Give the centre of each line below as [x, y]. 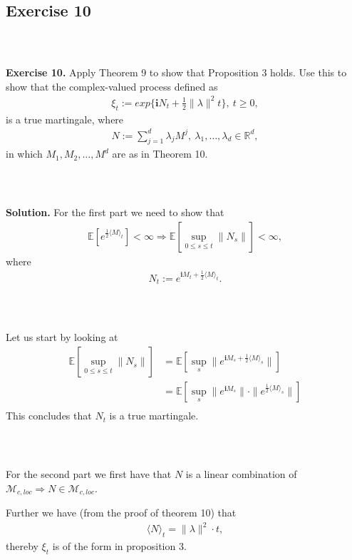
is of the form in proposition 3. [119, 545]
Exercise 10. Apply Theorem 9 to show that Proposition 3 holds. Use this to [176, 72]
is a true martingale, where [65, 119]
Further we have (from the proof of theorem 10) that [121, 513]
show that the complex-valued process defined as [112, 86]
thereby [22, 545]
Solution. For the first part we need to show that [115, 212]
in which [24, 154]
